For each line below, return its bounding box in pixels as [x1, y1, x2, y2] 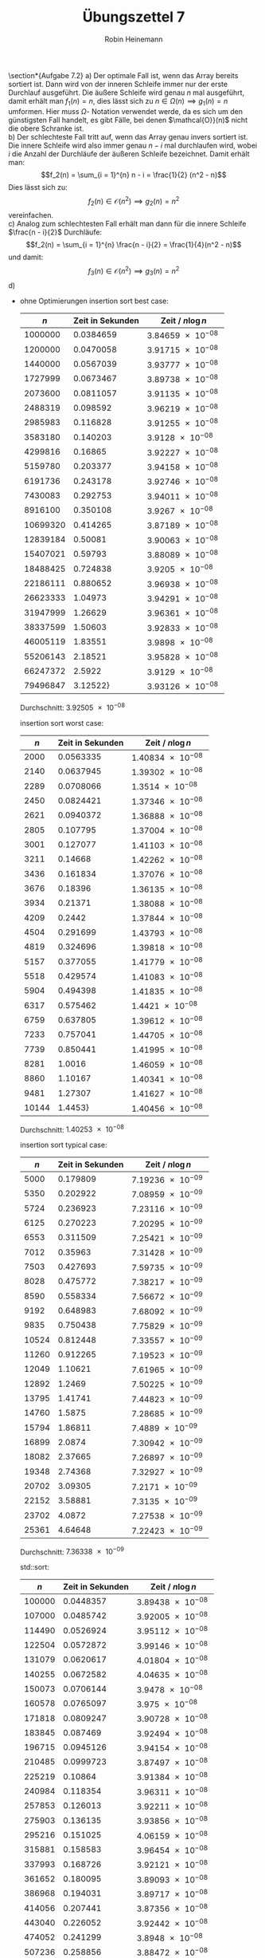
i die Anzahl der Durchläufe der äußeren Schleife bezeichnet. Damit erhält [8, 148, 250, 159]
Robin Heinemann [104, 34, 163, 44]
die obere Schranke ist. [8, 124, 84, 133]
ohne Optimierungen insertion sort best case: [19, 296, 169, 305]
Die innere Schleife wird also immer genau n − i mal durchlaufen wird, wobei [8, 140, 257, 150]
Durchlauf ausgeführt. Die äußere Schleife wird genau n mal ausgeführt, [8, 88, 245, 97]
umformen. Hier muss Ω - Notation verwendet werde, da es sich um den [8, 106, 243, 116]
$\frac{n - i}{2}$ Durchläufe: [8, 227, 102, 237]
